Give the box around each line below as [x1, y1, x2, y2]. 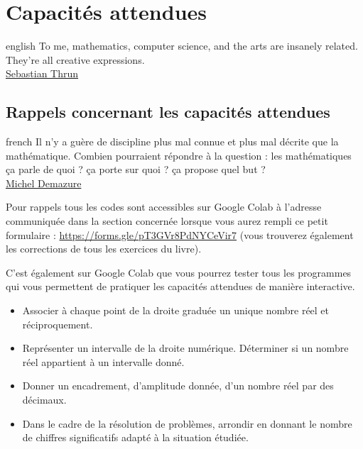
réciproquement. [22, 316, 93, 331]
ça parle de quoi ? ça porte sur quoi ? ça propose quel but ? [6, 162, 266, 177]
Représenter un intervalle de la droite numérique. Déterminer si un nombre [22, 340, 349, 355]
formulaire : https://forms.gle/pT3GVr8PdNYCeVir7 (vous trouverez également [6, 227, 354, 242]
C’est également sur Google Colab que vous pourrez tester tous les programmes [6, 265, 352, 279]
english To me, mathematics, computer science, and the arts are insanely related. [6, 38, 358, 53]
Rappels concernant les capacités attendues [6, 101, 330, 123]
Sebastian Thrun [6, 66, 79, 81]
